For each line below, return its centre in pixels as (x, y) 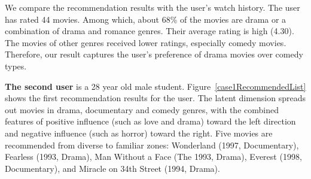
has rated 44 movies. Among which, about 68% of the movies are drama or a (146, 19)
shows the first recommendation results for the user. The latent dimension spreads (155, 98)
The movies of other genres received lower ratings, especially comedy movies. (146, 42)
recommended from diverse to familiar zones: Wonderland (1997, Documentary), (152, 145)
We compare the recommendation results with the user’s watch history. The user (153, 7)
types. (16, 66)
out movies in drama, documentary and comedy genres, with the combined (142, 109)
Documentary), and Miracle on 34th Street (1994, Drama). (112, 168)
